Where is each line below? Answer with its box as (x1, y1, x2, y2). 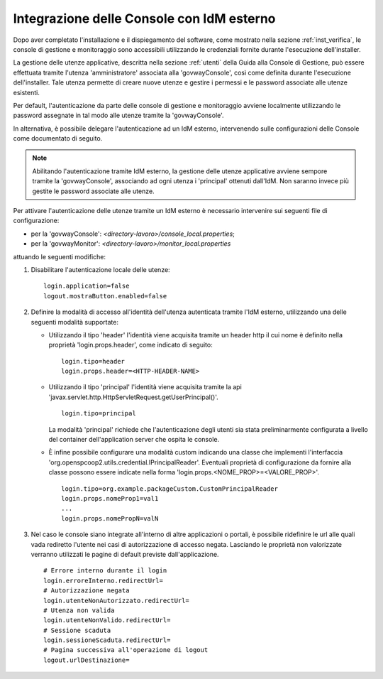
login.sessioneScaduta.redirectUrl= (43, 636, 171, 644)
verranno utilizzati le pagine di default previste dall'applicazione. (30, 550, 219, 558)
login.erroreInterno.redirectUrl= (43, 576, 163, 585)
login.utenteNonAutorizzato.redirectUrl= (43, 597, 189, 604)
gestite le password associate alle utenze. (32, 187, 155, 195)
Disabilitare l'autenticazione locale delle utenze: (30, 265, 170, 273)
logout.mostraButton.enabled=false (43, 292, 167, 300)
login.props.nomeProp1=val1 (61, 494, 159, 502)
